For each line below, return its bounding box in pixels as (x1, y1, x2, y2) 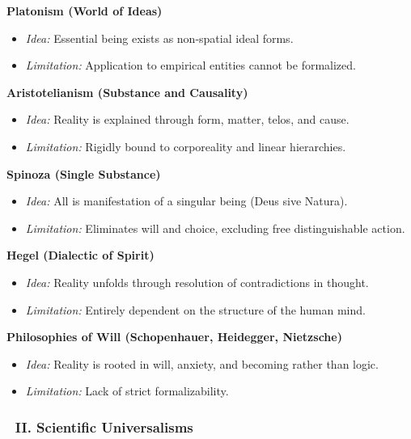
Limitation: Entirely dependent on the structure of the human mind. (25, 301, 366, 318)
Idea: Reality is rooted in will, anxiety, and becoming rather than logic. (25, 355, 379, 372)
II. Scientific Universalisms (15, 416, 193, 437)
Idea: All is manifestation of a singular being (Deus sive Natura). (25, 192, 348, 209)
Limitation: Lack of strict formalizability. (25, 382, 229, 399)
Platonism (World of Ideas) (6, 2, 163, 19)
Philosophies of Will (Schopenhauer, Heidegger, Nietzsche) (6, 328, 342, 345)
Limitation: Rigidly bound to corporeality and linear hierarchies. (25, 137, 346, 154)
